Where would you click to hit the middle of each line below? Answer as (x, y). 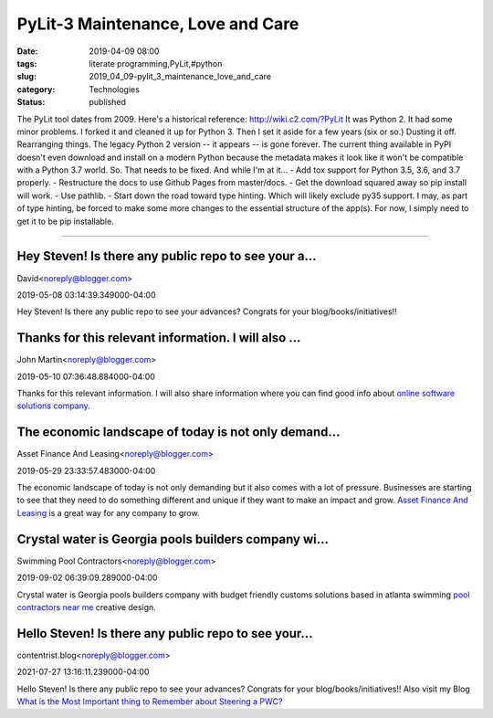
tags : (27, 63)
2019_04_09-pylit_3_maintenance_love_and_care (180, 77)
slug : (26, 77)
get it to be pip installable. (65, 221)
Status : (31, 102)
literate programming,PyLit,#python (156, 63)
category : (36, 89)
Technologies (115, 89)
